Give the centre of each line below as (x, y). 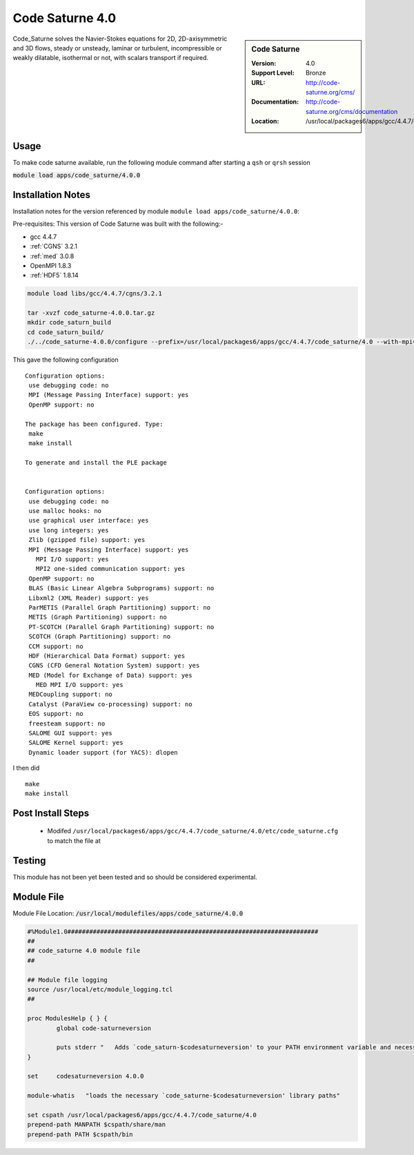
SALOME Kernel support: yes (76, 743)
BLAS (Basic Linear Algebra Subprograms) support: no (121, 588)
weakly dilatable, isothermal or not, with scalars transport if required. (111, 58)
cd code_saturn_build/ (66, 332)
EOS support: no (56, 714)
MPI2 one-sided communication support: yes (110, 569)
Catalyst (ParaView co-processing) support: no (110, 704)
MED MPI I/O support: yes (79, 685)
